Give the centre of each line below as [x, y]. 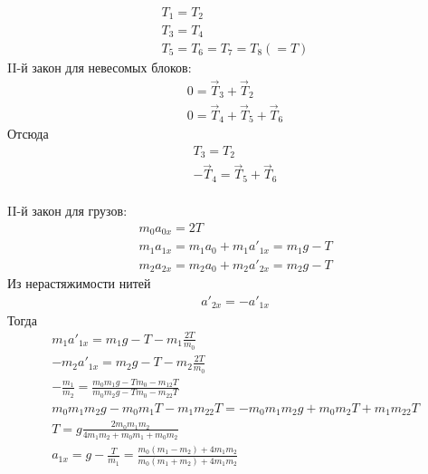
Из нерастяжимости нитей [79, 283]
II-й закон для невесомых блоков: [100, 67]
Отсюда [28, 133]
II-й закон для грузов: [67, 211]
